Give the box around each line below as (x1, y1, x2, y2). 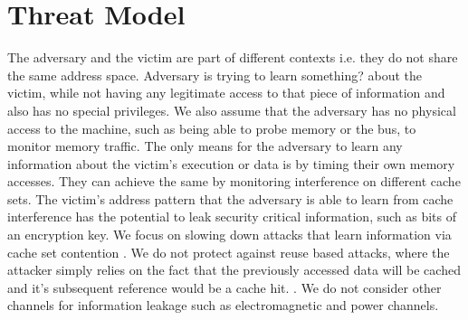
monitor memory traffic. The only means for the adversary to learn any (7, 136, 403, 155)
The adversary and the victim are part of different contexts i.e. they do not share (7, 48, 458, 67)
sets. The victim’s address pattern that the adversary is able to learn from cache (7, 189, 454, 208)
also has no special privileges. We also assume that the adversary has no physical (7, 100, 456, 119)
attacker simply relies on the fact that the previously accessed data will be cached (7, 260, 461, 279)
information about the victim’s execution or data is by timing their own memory (7, 154, 455, 173)
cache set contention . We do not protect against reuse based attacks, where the (7, 242, 450, 261)
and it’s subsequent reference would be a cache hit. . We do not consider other (7, 278, 442, 296)
